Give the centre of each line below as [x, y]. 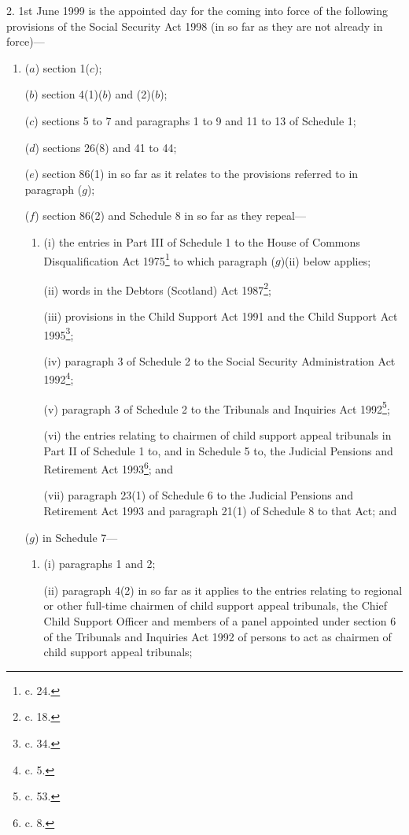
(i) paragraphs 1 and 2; [99, 564]
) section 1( [62, 67]
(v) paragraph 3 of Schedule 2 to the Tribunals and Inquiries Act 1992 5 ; [217, 407]
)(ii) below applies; [326, 260]
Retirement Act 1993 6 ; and [108, 468]
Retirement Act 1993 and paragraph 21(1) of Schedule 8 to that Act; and [220, 510]
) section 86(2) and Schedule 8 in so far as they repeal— [170, 215]
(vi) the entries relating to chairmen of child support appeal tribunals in [217, 434]
